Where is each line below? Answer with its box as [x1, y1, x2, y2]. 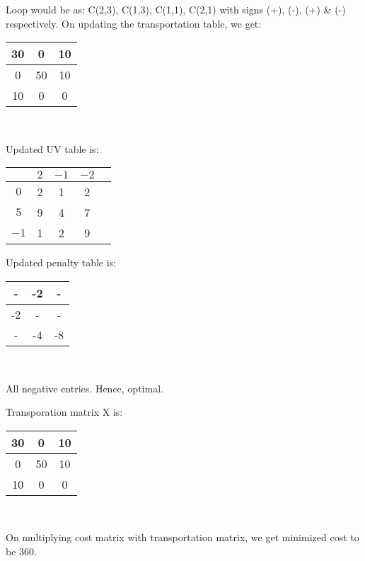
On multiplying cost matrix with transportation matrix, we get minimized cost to [6, 530, 359, 545]
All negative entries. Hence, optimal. [6, 380, 163, 395]
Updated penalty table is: [6, 255, 117, 270]
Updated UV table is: [6, 141, 99, 156]
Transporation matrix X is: [6, 404, 123, 419]
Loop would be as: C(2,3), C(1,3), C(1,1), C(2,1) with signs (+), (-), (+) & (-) [6, 2, 346, 16]
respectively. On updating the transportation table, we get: [6, 16, 262, 30]
